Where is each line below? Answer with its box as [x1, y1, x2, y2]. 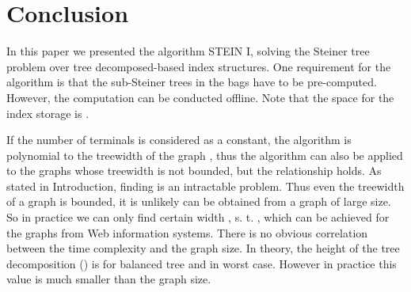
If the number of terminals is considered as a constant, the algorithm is [6, 131, 352, 148]
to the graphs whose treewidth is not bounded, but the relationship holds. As [6, 162, 382, 179]
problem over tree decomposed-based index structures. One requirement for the [6, 58, 391, 74]
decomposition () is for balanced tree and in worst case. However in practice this [6, 255, 397, 271]
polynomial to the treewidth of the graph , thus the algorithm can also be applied [6, 146, 403, 163]
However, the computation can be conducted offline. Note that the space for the [6, 89, 394, 105]
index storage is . [6, 104, 89, 121]
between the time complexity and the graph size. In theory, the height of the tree [6, 240, 400, 256]
